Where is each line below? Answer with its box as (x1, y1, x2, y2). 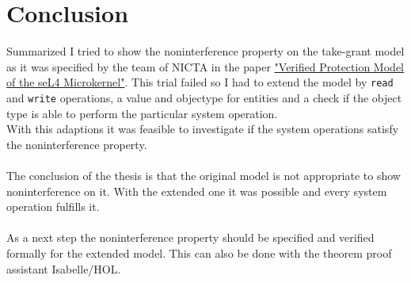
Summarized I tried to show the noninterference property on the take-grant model (6, 43, 405, 59)
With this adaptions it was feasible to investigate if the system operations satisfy (6, 120, 399, 137)
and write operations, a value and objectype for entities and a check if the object (6, 89, 402, 105)
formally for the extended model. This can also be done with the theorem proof (6, 244, 392, 261)
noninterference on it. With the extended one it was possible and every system (6, 182, 387, 199)
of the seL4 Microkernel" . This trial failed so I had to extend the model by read (6, 74, 394, 90)
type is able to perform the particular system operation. (6, 105, 278, 121)
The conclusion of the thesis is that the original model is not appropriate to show (6, 167, 401, 183)
